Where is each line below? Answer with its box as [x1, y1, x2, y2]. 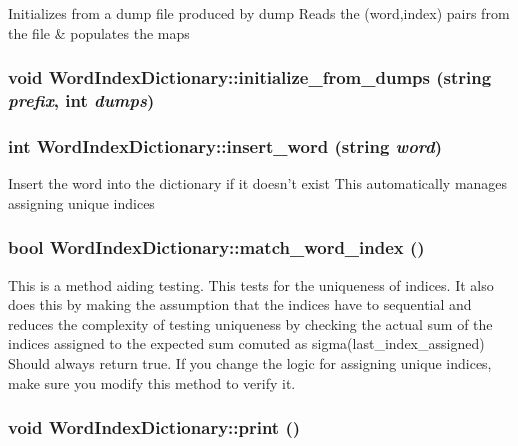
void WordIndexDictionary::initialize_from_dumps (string [8, 65, 492, 90]
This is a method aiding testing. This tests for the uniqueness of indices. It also [8, 274, 494, 295]
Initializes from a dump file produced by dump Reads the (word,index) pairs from [8, 3, 510, 23]
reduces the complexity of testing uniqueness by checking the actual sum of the [8, 313, 493, 334]
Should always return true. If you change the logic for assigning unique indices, [8, 352, 492, 373]
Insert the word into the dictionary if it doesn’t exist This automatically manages [8, 173, 508, 194]
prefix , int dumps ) [8, 88, 155, 113]
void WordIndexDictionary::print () [8, 415, 301, 440]
